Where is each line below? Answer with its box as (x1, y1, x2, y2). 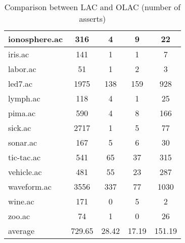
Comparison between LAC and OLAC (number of (4, 1, 181, 13)
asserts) (79, 13, 106, 24)
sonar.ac (8, 136, 37, 148)
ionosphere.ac (8, 33, 63, 45)
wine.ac (8, 195, 34, 207)
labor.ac (8, 63, 36, 75)
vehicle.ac (8, 166, 42, 178)
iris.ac (8, 48, 29, 60)
